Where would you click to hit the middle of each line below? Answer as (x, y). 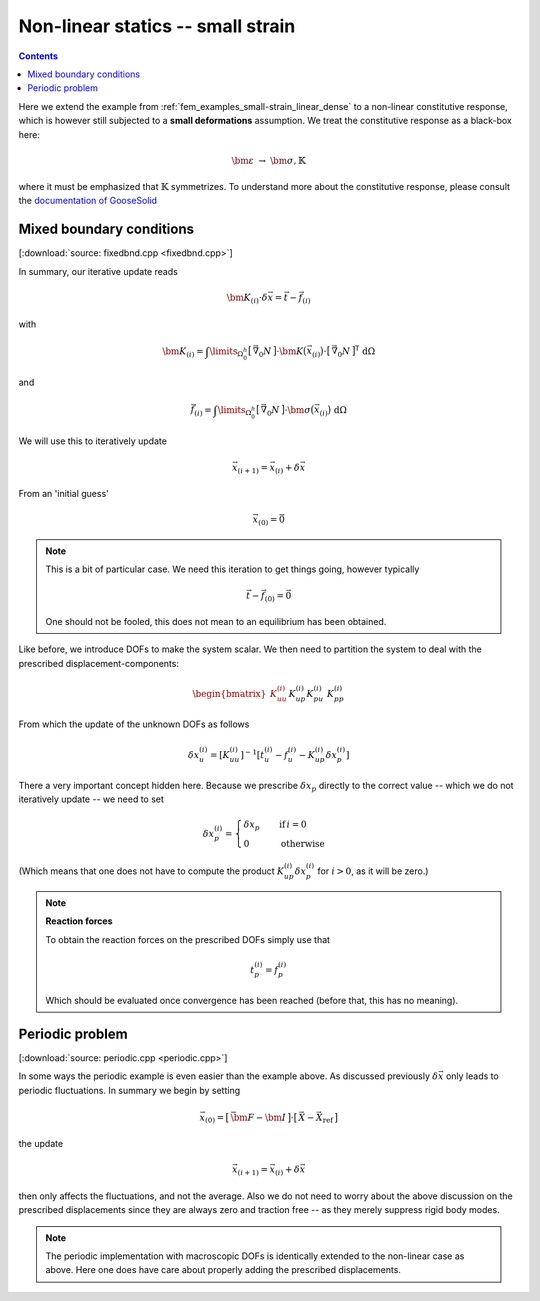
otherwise (302, 844)
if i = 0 (292, 824)
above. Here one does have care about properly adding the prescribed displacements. (223, 1270)
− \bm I (271, 1117)
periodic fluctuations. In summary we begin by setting (129, 1090)
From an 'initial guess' (63, 494)
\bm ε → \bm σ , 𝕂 (269, 160)
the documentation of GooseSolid (88, 201)
